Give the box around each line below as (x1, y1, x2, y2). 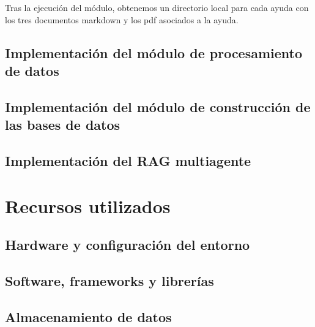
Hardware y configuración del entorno (5, 235, 250, 254)
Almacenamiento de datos (5, 307, 172, 326)
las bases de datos (5, 115, 120, 134)
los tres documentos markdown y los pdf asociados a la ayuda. (5, 13, 239, 26)
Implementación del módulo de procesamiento (5, 43, 303, 62)
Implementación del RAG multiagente (5, 151, 251, 170)
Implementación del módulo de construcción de (5, 97, 311, 116)
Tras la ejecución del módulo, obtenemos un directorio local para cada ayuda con (5, 1, 309, 13)
